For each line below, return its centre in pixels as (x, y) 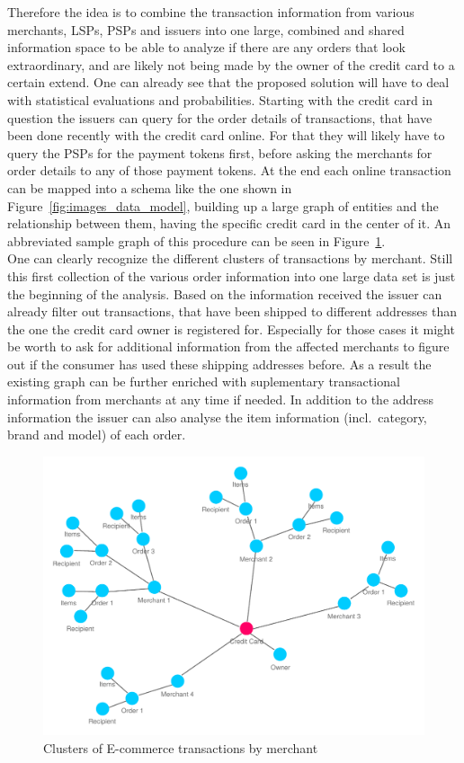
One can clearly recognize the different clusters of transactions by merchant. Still (230, 258)
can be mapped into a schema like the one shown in (150, 187)
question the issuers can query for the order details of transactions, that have (220, 117)
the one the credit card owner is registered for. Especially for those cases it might (231, 328)
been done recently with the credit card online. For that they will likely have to (226, 135)
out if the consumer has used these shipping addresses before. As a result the (219, 364)
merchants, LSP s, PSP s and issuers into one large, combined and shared (206, 29)
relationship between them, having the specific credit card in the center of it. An (229, 223)
